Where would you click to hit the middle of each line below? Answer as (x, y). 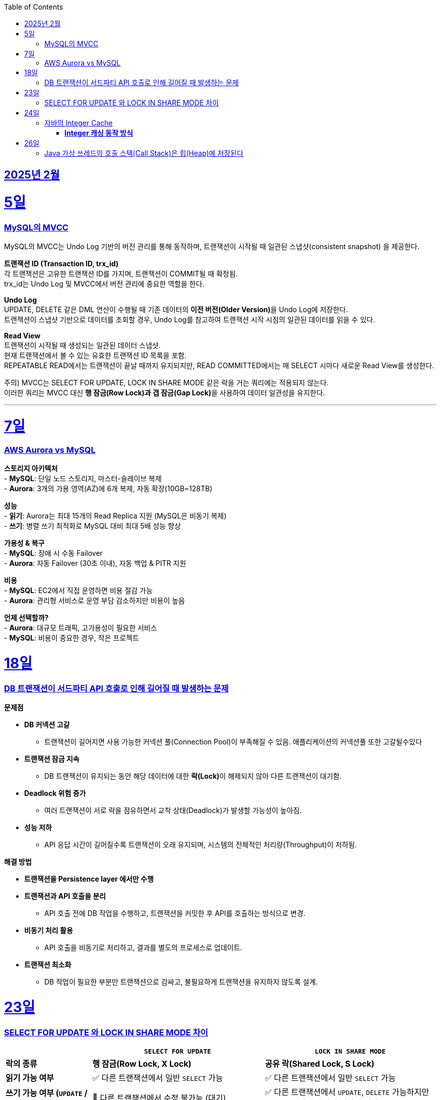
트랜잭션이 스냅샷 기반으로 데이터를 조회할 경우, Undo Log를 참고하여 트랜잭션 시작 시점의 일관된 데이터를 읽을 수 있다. (190, 320)
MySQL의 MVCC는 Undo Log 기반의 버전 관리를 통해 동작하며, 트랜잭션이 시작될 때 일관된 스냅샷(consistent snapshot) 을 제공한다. (212, 247)
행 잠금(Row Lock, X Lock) (142, 1063)
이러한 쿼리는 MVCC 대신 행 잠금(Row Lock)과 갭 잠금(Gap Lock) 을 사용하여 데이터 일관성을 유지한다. (165, 393)
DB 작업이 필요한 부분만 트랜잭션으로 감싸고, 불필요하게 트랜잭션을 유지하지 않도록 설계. (181, 982)
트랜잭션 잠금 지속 (52, 759)
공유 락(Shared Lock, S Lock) (320, 1063)
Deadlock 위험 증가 (55, 793)
